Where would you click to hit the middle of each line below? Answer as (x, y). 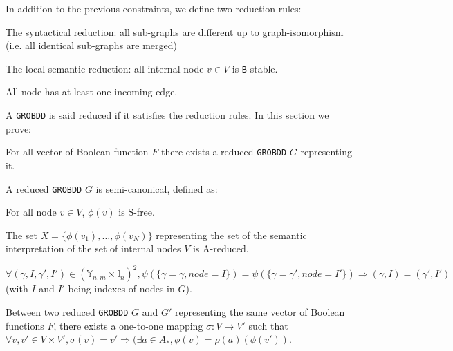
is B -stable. (255, 68)
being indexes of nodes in (121, 288)
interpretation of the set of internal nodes (93, 248)
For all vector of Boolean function (77, 152)
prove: (18, 128)
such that (268, 325)
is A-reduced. (221, 248)
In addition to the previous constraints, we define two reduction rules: (154, 8)
